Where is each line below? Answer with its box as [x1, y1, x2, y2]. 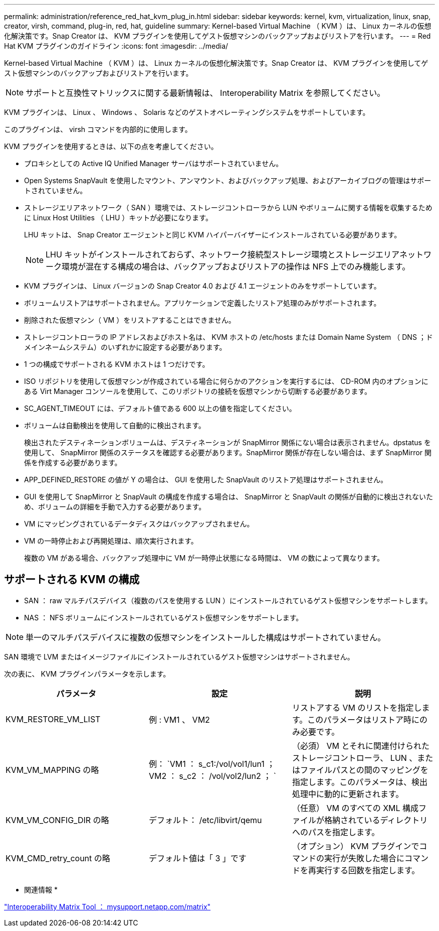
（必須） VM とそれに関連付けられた [292, 740, 429, 751]
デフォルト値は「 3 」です [148, 853, 247, 863]
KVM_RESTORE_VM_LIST [6, 714, 101, 724]
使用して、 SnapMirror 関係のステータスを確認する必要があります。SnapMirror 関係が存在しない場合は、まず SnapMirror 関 [24, 448, 431, 457]
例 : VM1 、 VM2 [148, 714, 210, 725]
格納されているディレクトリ [324, 815, 428, 825]
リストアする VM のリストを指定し [292, 702, 422, 713]
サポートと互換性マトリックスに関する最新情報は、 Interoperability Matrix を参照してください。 [26, 88, 385, 98]
